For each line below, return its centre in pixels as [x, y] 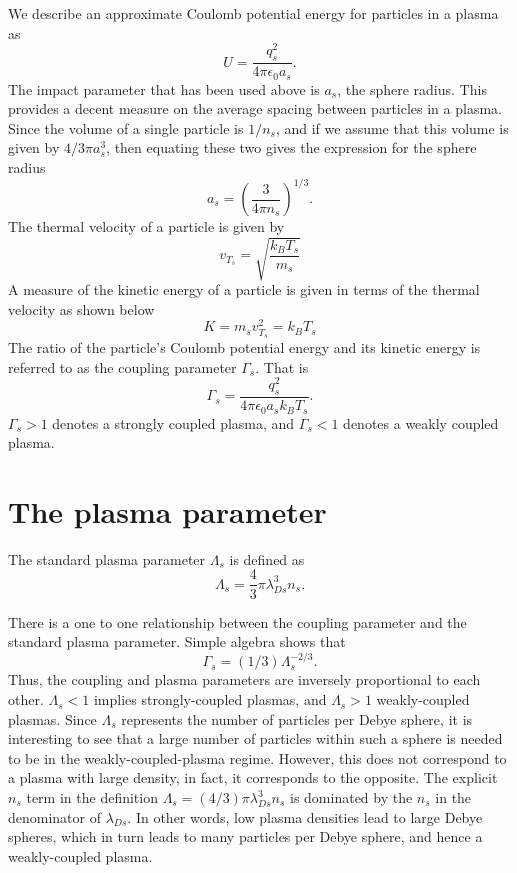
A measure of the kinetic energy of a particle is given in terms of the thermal [244, 289]
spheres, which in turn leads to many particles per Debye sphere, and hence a [245, 836]
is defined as [267, 558]
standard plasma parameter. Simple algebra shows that [177, 641]
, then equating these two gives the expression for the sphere [291, 147]
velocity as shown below [81, 308]
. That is [282, 366]
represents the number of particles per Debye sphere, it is [297, 718]
